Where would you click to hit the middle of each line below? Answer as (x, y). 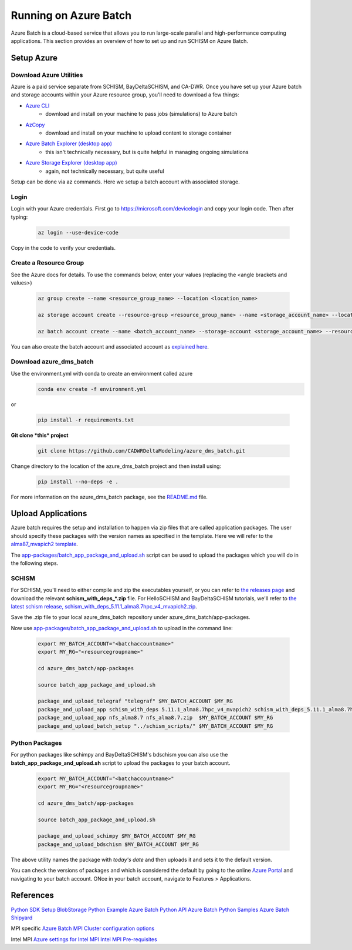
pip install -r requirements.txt (86, 420)
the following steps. (35, 563)
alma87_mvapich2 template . (45, 544)
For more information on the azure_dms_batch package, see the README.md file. (109, 497)
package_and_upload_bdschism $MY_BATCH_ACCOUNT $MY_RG (118, 844)
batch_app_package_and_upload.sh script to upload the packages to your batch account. (121, 763)
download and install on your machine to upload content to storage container (138, 133)
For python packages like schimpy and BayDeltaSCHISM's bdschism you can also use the (119, 755)
